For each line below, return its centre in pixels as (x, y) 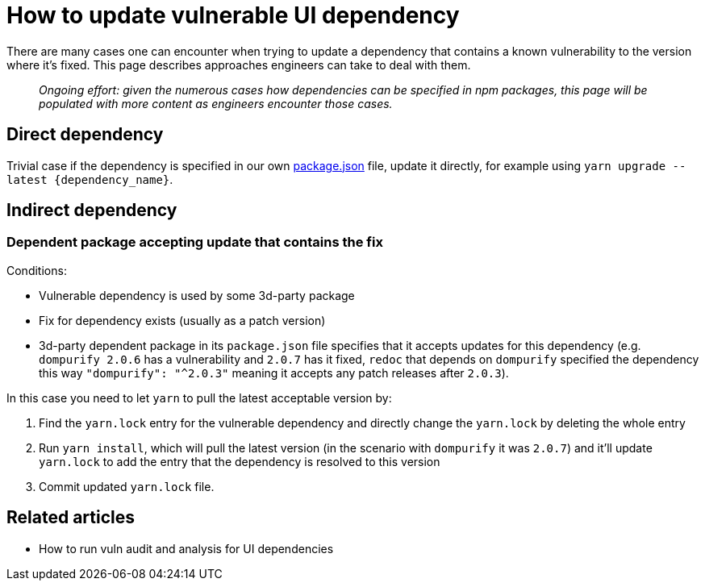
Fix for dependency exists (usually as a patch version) (182, 320)
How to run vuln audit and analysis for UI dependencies (186, 548)
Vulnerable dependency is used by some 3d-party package (197, 295)
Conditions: (37, 270)
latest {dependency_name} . (90, 179)
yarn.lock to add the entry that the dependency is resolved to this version (240, 461)
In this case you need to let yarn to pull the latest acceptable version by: (199, 398)
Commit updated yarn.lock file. (127, 486)
